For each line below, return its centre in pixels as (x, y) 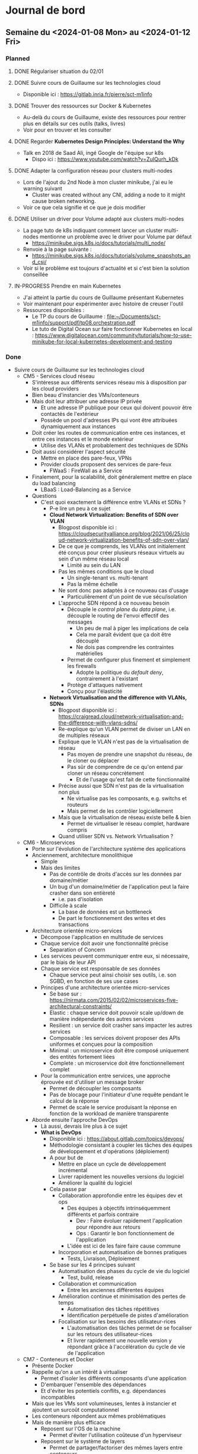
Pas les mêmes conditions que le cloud (106, 572)
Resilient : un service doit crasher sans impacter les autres (121, 1025)
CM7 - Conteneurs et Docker (58, 1360)
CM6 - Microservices (49, 842)
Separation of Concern (77, 950)
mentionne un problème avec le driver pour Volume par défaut (116, 236)
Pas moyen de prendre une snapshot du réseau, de (130, 755)
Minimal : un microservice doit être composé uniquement (119, 1051)
